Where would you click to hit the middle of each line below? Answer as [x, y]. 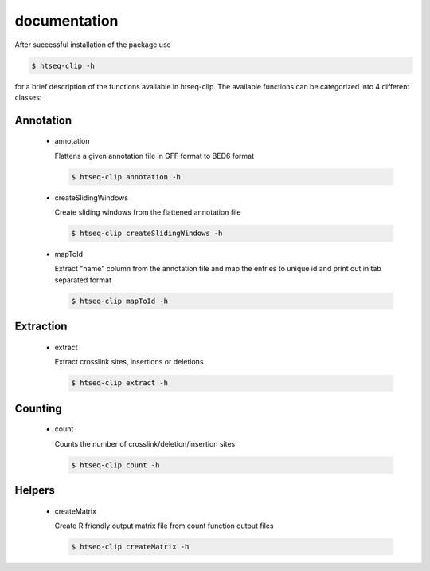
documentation [66, 21]
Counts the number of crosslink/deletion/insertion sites [145, 443]
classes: [28, 97]
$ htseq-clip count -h [115, 465]
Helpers [35, 490]
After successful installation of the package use [93, 45]
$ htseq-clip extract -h [120, 383]
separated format [83, 280]
